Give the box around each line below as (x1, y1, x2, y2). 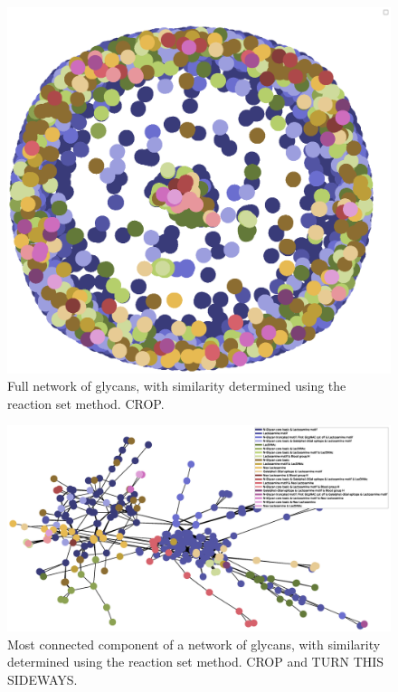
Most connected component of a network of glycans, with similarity (7, 634, 381, 653)
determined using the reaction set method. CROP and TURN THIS (7, 652, 384, 671)
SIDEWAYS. (7, 669, 78, 688)
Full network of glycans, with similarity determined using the (7, 376, 346, 395)
